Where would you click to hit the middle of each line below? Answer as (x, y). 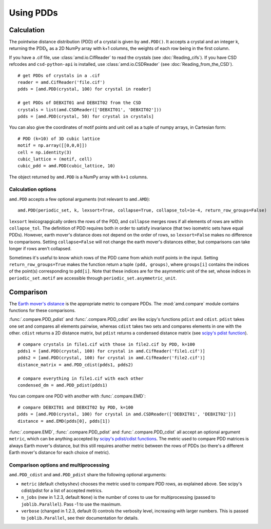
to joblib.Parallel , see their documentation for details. (80, 518)
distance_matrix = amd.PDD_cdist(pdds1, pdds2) (76, 365)
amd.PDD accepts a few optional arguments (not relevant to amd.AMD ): (80, 199)
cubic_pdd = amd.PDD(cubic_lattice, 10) (67, 166)
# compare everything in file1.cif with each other (81, 378)
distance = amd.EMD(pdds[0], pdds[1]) (64, 421)
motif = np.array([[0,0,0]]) (52, 146)
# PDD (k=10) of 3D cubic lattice (59, 138)
